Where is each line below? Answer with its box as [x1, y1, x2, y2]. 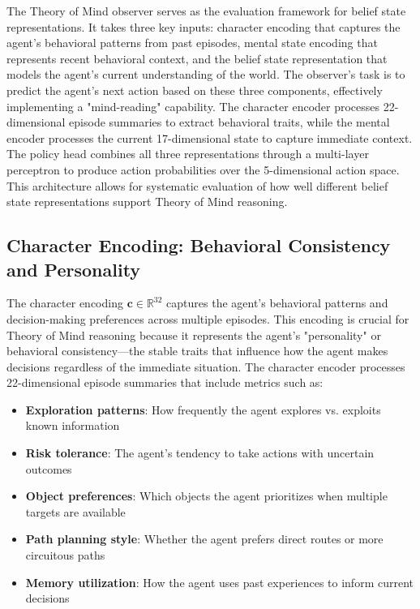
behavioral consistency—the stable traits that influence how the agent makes [6, 342, 388, 359]
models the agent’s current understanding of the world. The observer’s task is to [6, 66, 405, 83]
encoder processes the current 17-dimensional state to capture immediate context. [6, 129, 413, 146]
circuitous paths [25, 547, 105, 564]
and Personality [6, 256, 141, 281]
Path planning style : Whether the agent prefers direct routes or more [25, 530, 384, 547]
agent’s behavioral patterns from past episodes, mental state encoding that [6, 34, 378, 51]
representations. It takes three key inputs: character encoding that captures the [6, 18, 401, 35]
